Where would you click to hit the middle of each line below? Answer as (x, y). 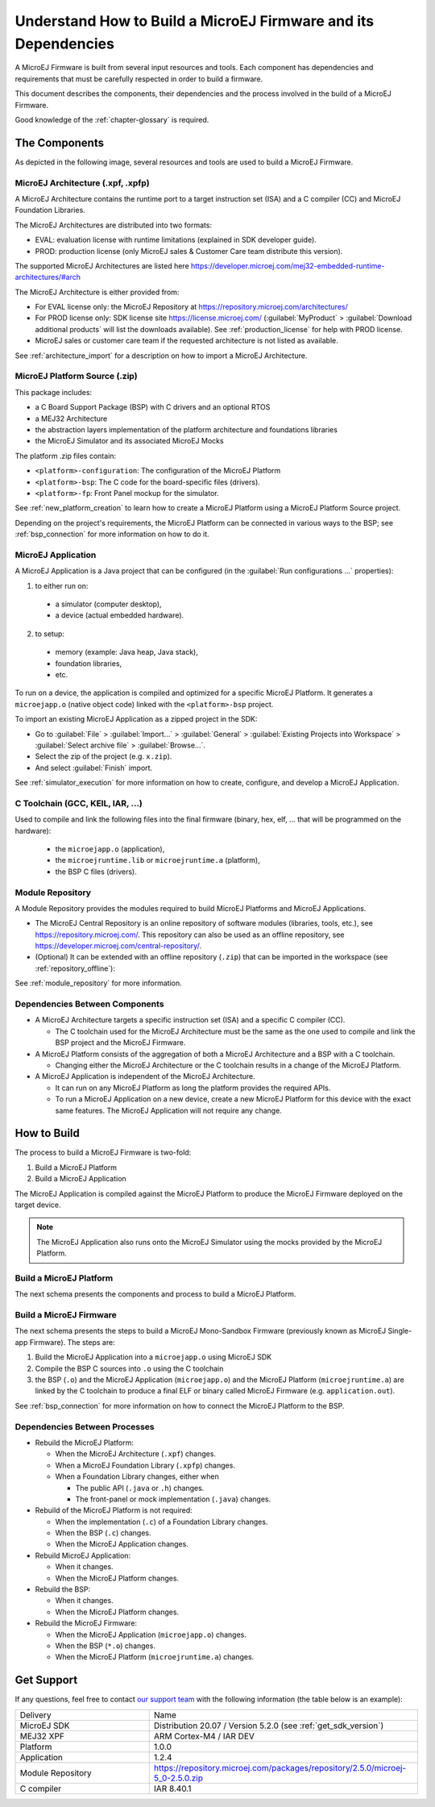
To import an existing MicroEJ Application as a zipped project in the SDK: (136, 719)
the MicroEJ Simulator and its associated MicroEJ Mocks (130, 441)
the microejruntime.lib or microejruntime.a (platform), (158, 860)
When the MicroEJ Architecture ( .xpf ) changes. (136, 1454)
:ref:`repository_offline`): (75, 968)
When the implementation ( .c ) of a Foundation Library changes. (162, 1522)
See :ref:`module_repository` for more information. (99, 983)
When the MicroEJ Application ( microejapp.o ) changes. (151, 1634)
